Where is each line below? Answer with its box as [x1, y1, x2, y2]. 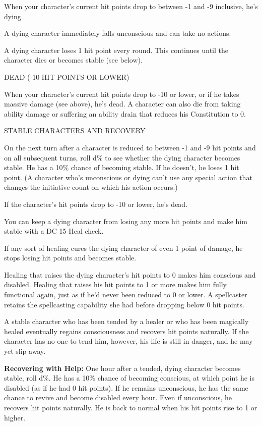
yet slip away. [4, 346, 46, 356]
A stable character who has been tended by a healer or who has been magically [4, 316, 249, 327]
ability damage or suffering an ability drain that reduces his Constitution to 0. [4, 108, 246, 119]
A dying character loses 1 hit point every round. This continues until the [4, 44, 228, 55]
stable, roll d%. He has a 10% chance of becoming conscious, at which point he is [4, 372, 254, 383]
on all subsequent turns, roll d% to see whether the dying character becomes [4, 152, 240, 163]
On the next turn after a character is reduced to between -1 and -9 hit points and [4, 142, 256, 152]
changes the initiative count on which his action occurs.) [4, 182, 178, 192]
